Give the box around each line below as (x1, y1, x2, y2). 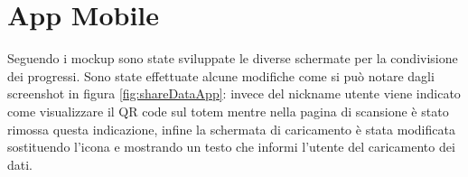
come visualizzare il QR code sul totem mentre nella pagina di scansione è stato (7, 101, 449, 120)
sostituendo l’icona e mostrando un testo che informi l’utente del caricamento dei (7, 137, 455, 156)
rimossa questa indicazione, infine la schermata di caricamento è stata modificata (7, 119, 455, 138)
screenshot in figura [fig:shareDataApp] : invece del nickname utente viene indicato (7, 84, 461, 103)
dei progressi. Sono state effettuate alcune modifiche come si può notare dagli (7, 66, 435, 85)
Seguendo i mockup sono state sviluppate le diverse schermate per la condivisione (7, 49, 458, 68)
